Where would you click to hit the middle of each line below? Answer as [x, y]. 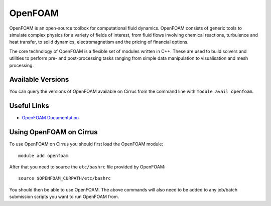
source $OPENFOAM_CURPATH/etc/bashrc [65, 178]
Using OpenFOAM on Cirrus [53, 132]
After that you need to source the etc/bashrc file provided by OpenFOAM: [87, 167]
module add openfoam [43, 156]
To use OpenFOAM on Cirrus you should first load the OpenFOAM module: [86, 144]
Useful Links [29, 106]
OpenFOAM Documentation [50, 118]
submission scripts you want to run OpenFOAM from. [64, 197]
